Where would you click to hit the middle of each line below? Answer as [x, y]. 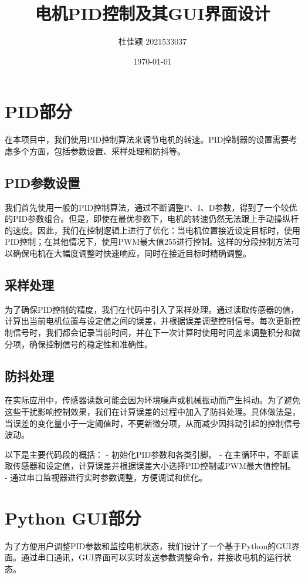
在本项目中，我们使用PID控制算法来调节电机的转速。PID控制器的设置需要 [147, 139]
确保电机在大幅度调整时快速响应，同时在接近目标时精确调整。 [132, 253]
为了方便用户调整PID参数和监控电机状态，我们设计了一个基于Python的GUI [148, 545]
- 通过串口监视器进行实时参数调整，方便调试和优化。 [106, 477]
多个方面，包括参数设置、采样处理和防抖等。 [99, 151]
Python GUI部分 [73, 517]
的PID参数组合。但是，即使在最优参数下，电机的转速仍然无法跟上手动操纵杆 [152, 219]
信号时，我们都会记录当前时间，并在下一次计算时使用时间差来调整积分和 [152, 332]
